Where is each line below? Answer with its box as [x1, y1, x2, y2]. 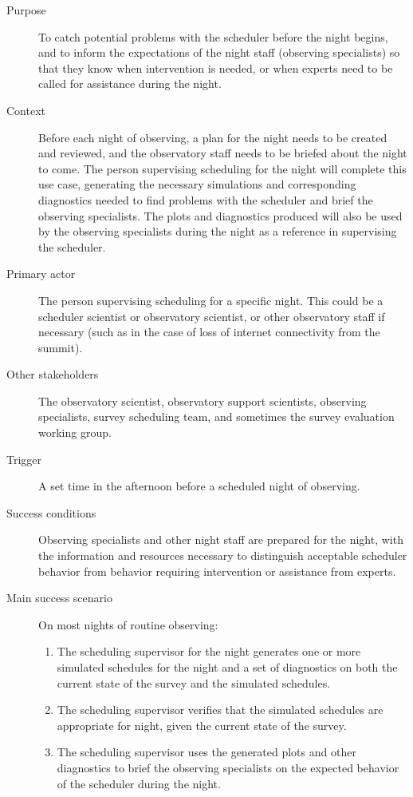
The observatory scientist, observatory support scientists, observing [38, 392, 367, 409]
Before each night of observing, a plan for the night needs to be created [38, 129, 387, 145]
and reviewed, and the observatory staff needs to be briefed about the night [38, 145, 407, 161]
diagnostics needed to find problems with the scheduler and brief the [38, 191, 373, 208]
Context [6, 101, 45, 118]
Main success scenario [6, 589, 112, 606]
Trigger [6, 450, 42, 467]
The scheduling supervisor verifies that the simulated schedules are [57, 701, 383, 718]
